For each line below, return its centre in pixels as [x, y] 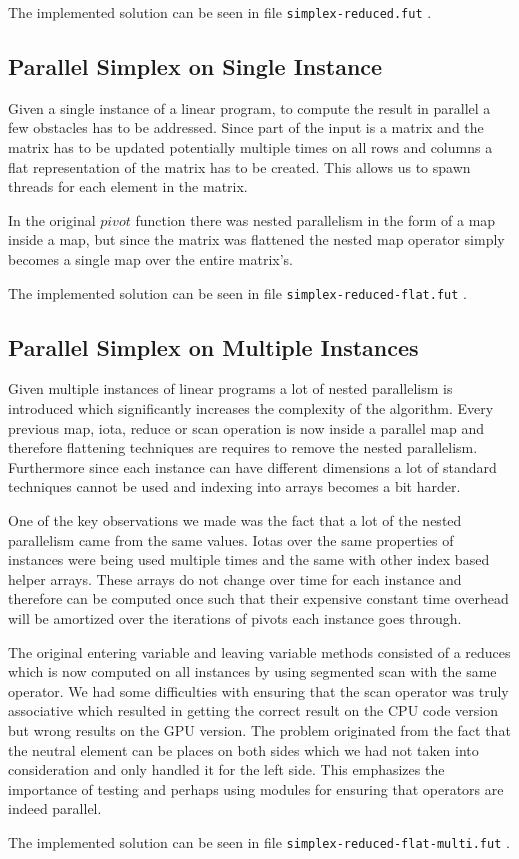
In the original [52, 219]
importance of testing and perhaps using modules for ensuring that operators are [256, 788]
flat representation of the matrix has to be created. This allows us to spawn [239, 166]
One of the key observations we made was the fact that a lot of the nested [235, 520]
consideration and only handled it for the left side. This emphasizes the [226, 769]
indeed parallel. [55, 808]
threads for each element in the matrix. [128, 186]
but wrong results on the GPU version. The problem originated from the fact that [259, 729]
